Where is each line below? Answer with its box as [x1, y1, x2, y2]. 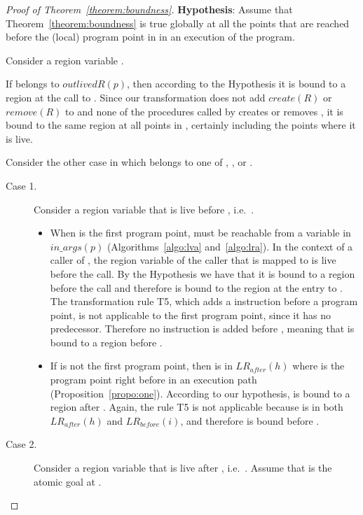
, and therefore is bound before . [180, 413, 320, 428]
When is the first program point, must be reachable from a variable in [50, 225, 351, 240]
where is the [292, 358, 345, 373]
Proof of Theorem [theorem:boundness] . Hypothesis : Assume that [6, 2, 293, 16]
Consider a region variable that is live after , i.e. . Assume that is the [34, 460, 332, 475]
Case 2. [6, 437, 37, 451]
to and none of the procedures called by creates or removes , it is [65, 104, 343, 118]
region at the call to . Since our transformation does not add [6, 90, 266, 104]
